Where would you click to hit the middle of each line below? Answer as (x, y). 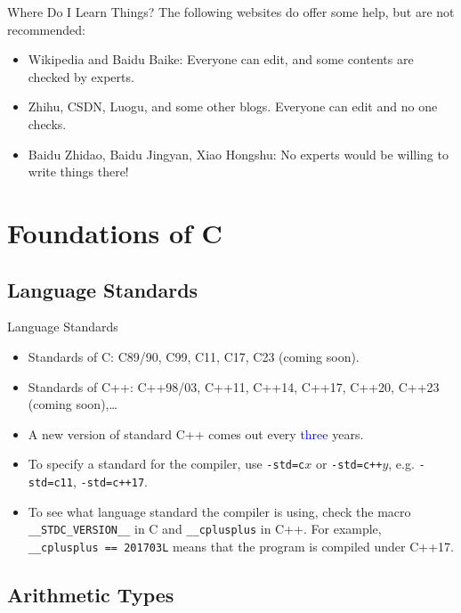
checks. (47, 123)
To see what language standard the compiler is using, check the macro (219, 511)
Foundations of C (115, 232)
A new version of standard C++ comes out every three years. (196, 433)
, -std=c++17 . (110, 481)
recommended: (46, 29)
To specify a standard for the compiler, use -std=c (166, 464)
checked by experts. (81, 76)
